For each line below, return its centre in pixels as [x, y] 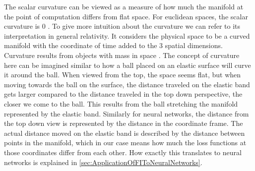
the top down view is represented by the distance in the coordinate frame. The [124, 123]
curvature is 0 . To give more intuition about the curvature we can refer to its [122, 26]
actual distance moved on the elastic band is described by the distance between [125, 133]
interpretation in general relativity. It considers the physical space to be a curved [127, 35]
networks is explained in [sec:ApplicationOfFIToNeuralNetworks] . [103, 162]
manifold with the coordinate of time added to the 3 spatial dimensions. [113, 45]
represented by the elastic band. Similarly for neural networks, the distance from [127, 113]
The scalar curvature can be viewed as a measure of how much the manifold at [124, 6]
